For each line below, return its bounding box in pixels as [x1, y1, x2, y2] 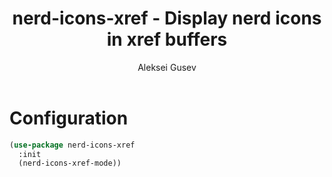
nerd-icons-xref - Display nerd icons [12, 7, 322, 30]
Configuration [9, 107, 129, 129]
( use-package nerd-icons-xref [9, 140, 136, 150]
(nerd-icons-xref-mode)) [18, 158, 122, 169]
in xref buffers [106, 28, 228, 51]
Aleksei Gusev [137, 61, 197, 73]
